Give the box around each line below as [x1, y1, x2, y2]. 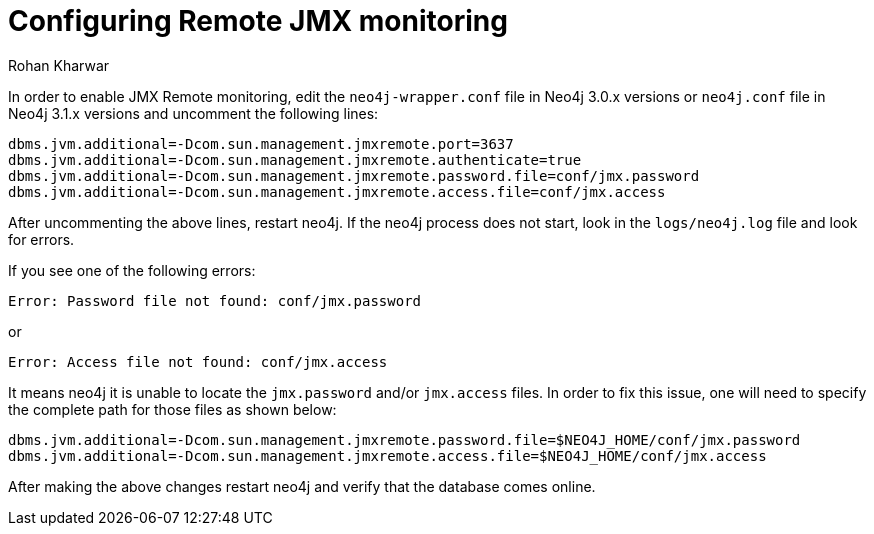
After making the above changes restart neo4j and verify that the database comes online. [8, 477, 596, 495]
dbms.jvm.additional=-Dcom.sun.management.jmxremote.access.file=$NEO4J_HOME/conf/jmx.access [8, 447, 767, 464]
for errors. [8, 230, 75, 248]
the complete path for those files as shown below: [8, 400, 337, 418]
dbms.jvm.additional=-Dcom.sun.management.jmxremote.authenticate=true [8, 151, 582, 168]
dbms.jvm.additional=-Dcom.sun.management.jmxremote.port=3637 [8, 135, 514, 152]
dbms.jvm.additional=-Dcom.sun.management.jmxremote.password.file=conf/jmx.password [8, 167, 700, 184]
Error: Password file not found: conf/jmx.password [8, 292, 422, 309]
